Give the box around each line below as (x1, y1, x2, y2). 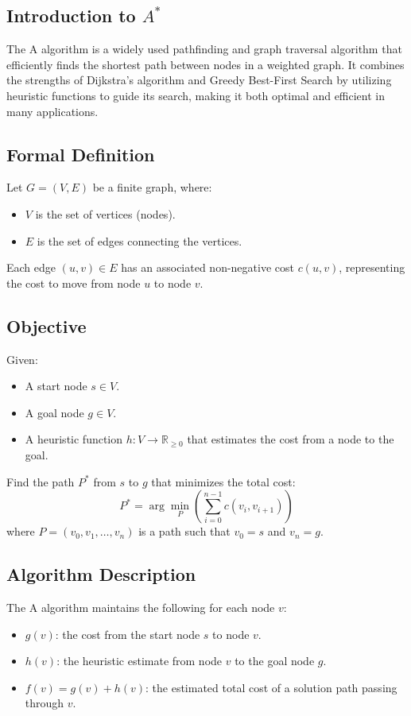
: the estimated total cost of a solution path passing (145, 679, 397, 695)
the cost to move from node (6, 274, 141, 291)
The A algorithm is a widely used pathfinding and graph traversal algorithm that (6, 41, 402, 57)
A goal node (25, 404, 84, 420)
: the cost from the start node (55, 625, 200, 642)
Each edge (6, 259, 56, 276)
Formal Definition (6, 141, 155, 166)
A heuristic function (25, 431, 123, 447)
